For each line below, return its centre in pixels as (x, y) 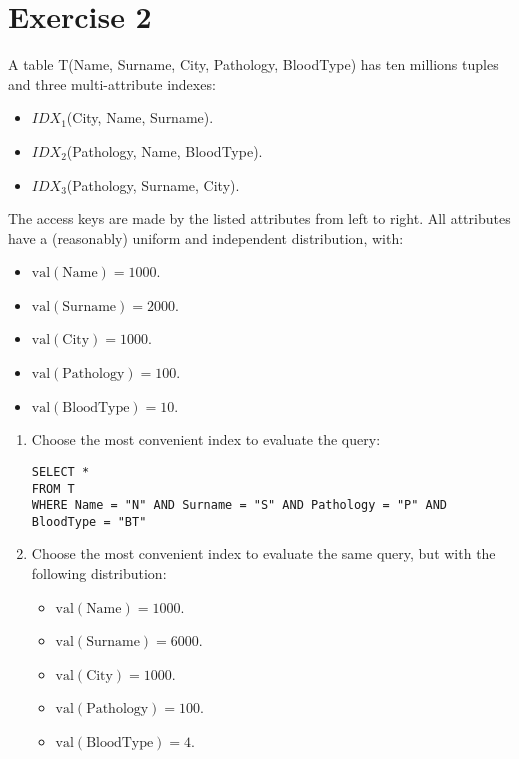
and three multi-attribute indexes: (112, 83)
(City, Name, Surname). (140, 117)
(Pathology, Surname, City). (153, 184)
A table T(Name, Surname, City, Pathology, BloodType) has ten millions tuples (253, 64)
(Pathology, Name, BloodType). (164, 150)
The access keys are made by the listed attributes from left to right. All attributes (259, 218)
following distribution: (99, 573)
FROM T (53, 488)
